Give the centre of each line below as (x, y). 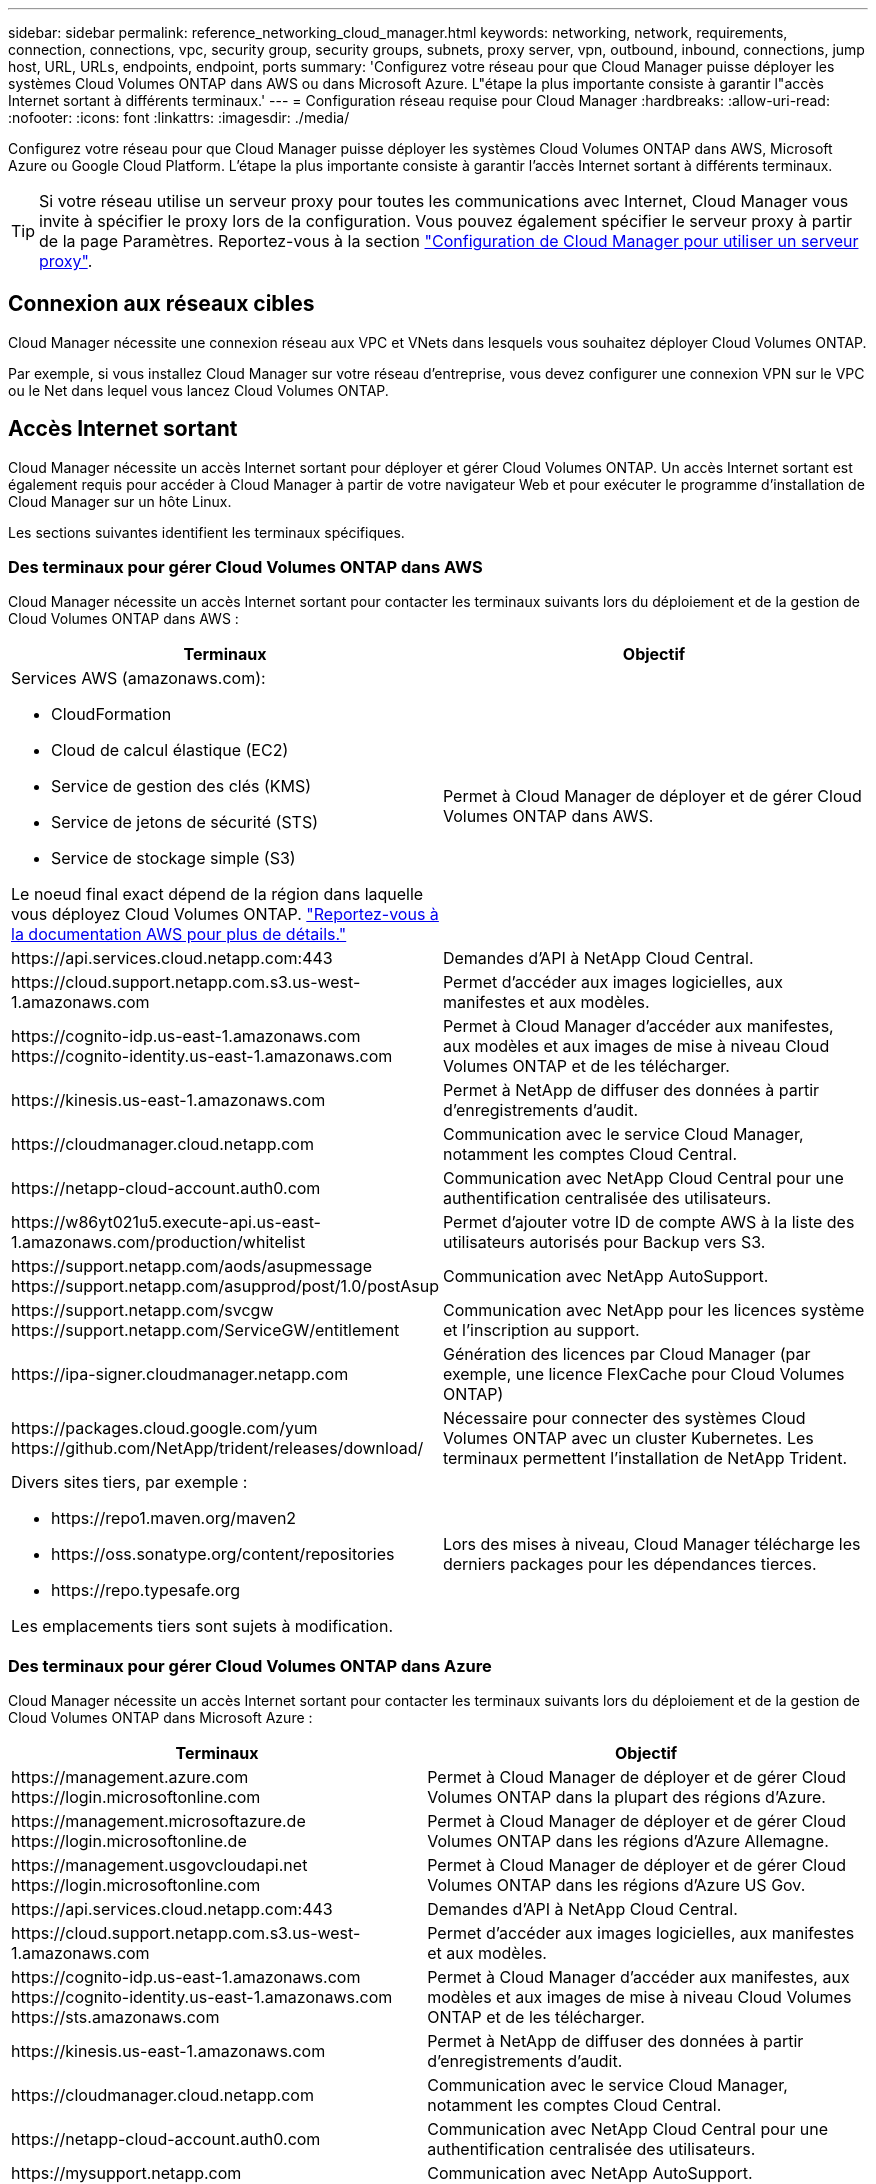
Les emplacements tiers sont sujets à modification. (202, 1626)
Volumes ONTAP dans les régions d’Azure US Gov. (616, 1885)
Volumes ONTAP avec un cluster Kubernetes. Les (628, 1438)
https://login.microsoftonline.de (129, 1841)
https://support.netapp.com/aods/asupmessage (191, 1266)
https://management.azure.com (130, 1777)
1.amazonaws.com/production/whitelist (158, 1242)
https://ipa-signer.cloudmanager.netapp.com (180, 1374)
